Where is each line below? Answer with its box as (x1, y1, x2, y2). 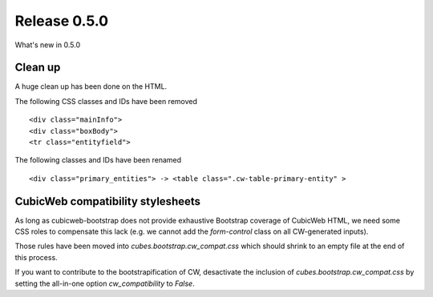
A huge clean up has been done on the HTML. (14, 82, 168, 91)
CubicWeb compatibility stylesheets (14, 195, 200, 208)
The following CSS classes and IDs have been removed (14, 96, 198, 106)
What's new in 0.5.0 (14, 40, 80, 50)
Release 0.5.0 (14, 12, 108, 30)
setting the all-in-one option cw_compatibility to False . (14, 279, 196, 288)
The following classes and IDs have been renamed (14, 155, 182, 165)
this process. (14, 252, 58, 262)
